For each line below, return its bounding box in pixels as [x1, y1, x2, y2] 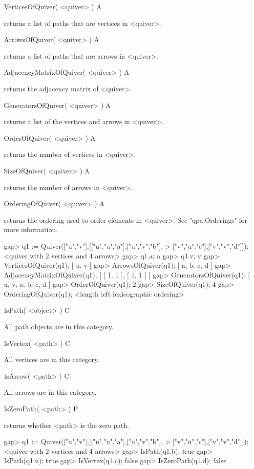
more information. [4, 224, 58, 234]
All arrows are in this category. [4, 387, 97, 397]
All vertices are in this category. [4, 354, 100, 364]
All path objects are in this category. [4, 321, 114, 332]
